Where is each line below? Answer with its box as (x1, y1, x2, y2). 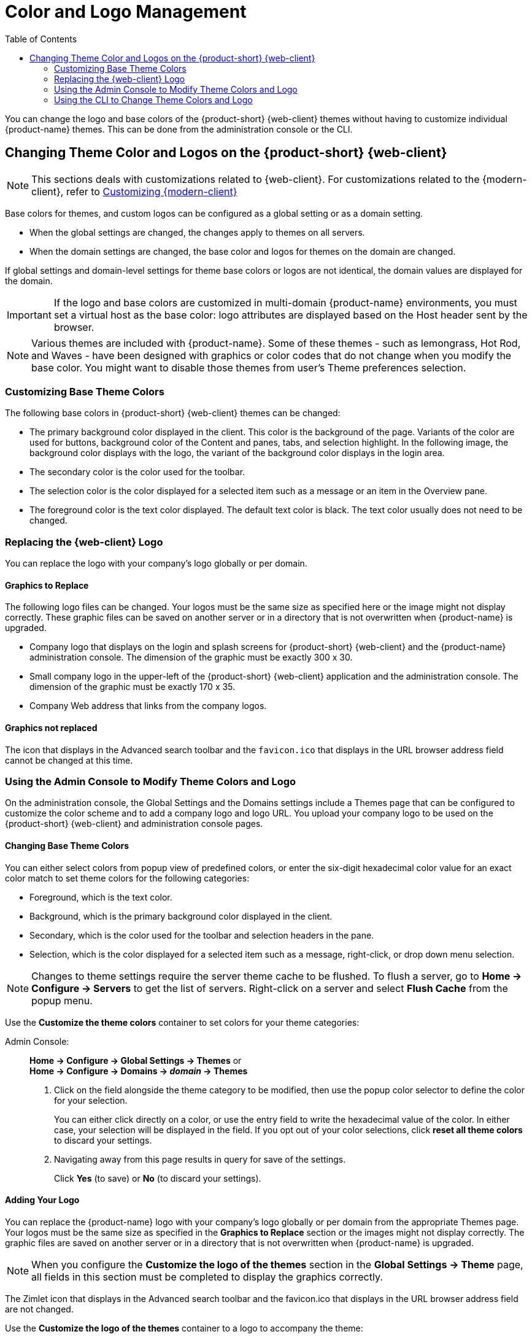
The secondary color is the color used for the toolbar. (29, 467, 245, 478)
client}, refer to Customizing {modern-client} (31, 185, 237, 198)
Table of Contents (5, 33, 77, 44)
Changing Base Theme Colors (5, 840, 129, 851)
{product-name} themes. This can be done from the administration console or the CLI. (5, 123, 353, 134)
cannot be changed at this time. (5, 754, 133, 765)
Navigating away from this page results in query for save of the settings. (54, 1153, 346, 1165)
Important (7, 308, 52, 321)
